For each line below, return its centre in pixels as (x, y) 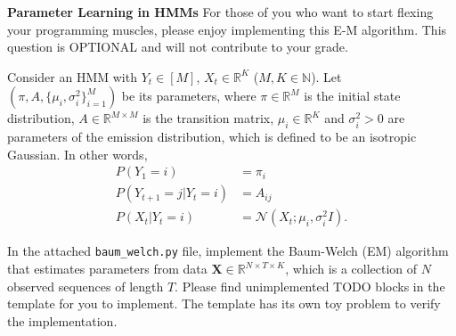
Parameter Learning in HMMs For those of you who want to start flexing (220, 12)
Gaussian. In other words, (77, 154)
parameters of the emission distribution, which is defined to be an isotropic (212, 137)
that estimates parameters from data (107, 269)
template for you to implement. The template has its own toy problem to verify (224, 303)
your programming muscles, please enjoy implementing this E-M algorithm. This (227, 29)
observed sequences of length (85, 286)
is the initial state (352, 96)
